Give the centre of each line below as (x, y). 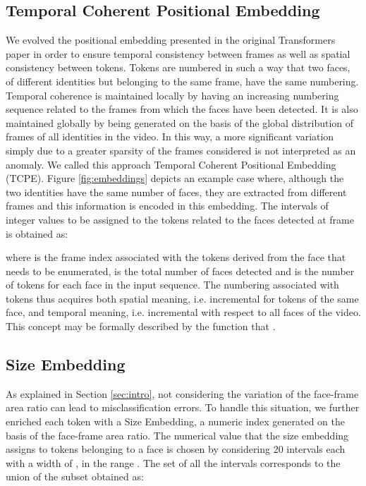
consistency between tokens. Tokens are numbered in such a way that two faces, (178, 67)
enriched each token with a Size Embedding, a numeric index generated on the (175, 421)
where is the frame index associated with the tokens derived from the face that (176, 257)
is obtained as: (37, 233)
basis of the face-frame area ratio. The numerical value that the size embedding (177, 435)
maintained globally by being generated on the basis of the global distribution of (180, 122)
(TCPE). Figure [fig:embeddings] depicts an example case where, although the (175, 178)
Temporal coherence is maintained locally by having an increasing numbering (172, 95)
